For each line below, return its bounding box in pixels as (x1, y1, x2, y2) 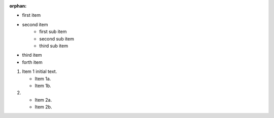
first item (22, 12, 41, 18)
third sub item (39, 43, 68, 49)
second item (22, 21, 48, 27)
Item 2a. (35, 97, 52, 103)
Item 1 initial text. (22, 68, 57, 74)
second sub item (39, 35, 75, 42)
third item (22, 52, 43, 58)
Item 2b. (35, 104, 52, 110)
